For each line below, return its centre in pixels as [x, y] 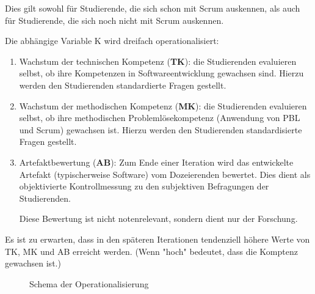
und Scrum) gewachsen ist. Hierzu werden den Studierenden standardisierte [161, 129]
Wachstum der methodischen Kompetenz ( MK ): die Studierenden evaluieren [163, 105]
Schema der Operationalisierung [89, 283]
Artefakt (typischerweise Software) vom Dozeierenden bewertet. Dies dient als [165, 174]
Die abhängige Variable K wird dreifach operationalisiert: [112, 41]
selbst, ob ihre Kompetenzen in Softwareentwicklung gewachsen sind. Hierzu [161, 73]
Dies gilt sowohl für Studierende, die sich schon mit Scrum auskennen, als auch [153, 8]
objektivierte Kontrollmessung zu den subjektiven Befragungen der [144, 186]
